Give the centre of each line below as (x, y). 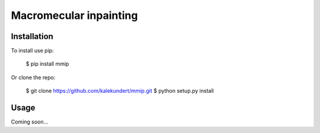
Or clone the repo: (33, 77)
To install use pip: (32, 51)
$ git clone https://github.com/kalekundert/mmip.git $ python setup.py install (120, 91)
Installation (32, 36)
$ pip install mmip (47, 64)
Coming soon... (30, 122)
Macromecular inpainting (74, 15)
